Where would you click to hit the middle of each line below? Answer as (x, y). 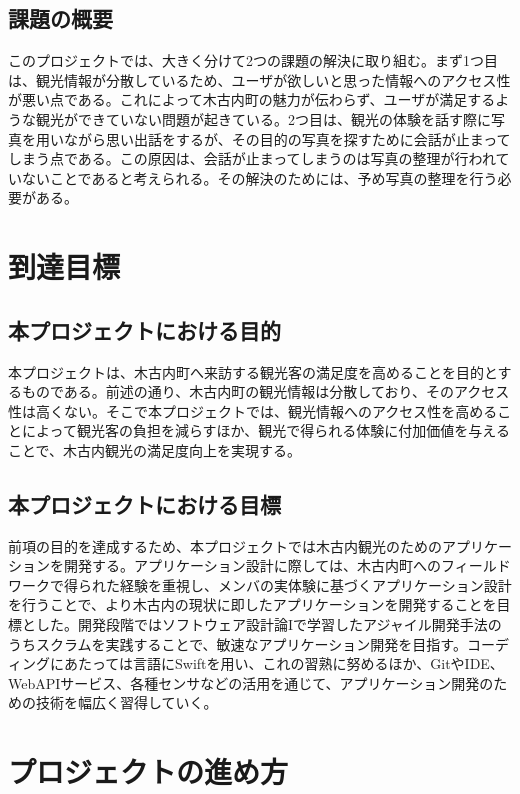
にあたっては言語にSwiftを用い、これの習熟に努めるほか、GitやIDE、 (276, 663)
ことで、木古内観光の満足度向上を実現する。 (155, 449)
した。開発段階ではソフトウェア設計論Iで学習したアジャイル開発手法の (268, 624)
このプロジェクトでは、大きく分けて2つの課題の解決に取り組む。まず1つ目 (253, 60)
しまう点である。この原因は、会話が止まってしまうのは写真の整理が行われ (252, 158)
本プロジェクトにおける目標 (144, 503)
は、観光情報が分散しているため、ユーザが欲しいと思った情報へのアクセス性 (259, 79)
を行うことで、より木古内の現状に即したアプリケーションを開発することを (252, 604)
